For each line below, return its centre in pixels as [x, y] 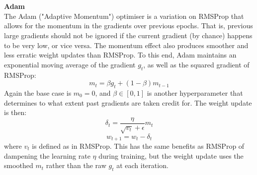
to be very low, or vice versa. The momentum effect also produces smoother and [126, 45]
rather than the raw [76, 165]
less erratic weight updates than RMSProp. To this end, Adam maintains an [120, 55]
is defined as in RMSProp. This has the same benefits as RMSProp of [138, 146]
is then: [15, 112]
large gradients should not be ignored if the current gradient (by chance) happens [128, 35]
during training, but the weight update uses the [171, 155]
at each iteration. [142, 165]
